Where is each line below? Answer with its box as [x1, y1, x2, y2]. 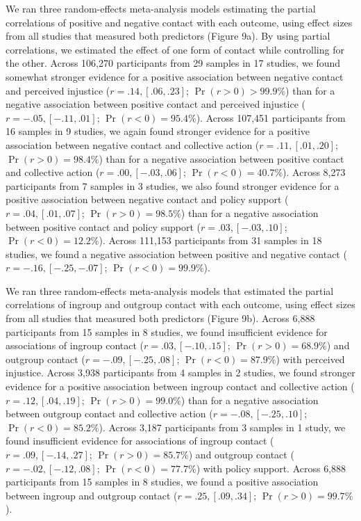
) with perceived [276, 351, 345, 366]
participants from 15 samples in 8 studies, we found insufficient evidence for [6, 324, 328, 339]
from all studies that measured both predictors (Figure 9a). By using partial [6, 29, 330, 43]
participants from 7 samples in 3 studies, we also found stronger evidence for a [6, 178, 339, 193]
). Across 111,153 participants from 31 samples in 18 [99, 233, 322, 248]
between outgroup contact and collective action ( [6, 406, 213, 421]
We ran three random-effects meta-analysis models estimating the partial [6, 1, 316, 15]
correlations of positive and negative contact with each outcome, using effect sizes [6, 15, 353, 29]
